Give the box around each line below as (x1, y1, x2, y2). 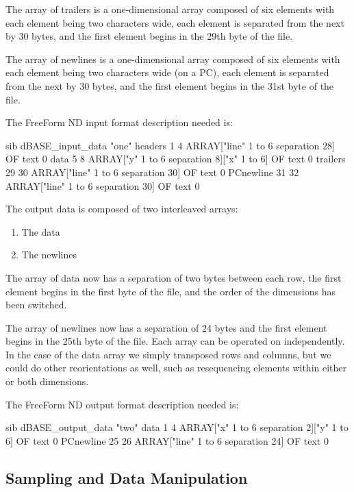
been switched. (5, 297, 67, 312)
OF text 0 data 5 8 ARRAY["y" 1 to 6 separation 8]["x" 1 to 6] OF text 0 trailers (5, 151, 346, 166)
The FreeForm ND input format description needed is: (5, 115, 233, 130)
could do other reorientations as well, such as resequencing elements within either (5, 360, 347, 375)
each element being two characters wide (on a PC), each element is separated (5, 65, 329, 79)
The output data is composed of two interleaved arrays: (5, 201, 238, 216)
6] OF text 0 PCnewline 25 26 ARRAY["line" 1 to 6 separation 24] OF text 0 (5, 433, 329, 447)
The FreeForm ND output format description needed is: (5, 397, 239, 411)
